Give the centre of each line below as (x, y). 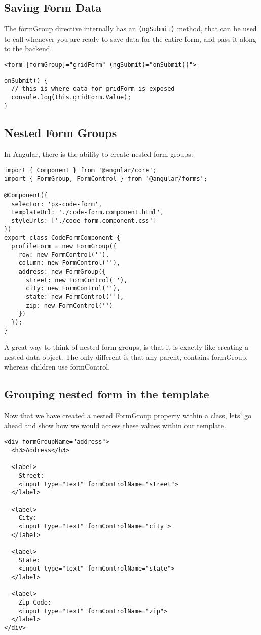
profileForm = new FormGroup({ (64, 246)
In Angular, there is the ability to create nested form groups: (99, 154)
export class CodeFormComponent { (62, 238)
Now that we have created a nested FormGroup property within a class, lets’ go (128, 415)
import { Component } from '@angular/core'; (80, 170)
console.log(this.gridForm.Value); (71, 98)
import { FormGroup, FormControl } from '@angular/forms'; (106, 178)
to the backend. (28, 48)
